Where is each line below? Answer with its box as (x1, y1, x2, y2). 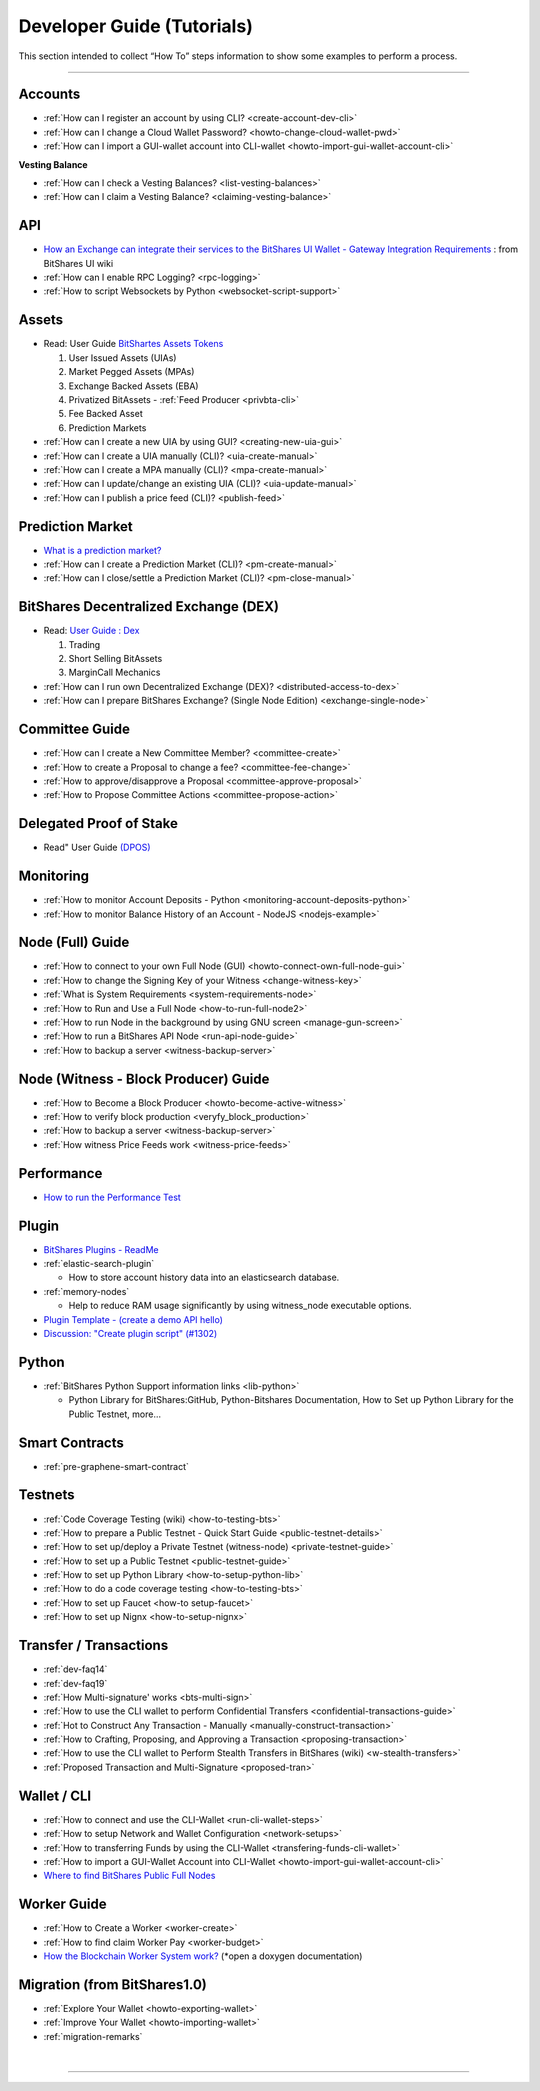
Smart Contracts (18, 1434, 125, 1451)
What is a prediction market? (43, 544, 162, 556)
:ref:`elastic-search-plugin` (43, 1258, 155, 1270)
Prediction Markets (68, 421, 147, 434)
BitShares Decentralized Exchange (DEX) (18, 598, 280, 615)
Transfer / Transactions (18, 1637, 169, 1654)
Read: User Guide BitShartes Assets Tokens (43, 338, 224, 350)
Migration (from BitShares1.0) (18, 1976, 207, 1993)
